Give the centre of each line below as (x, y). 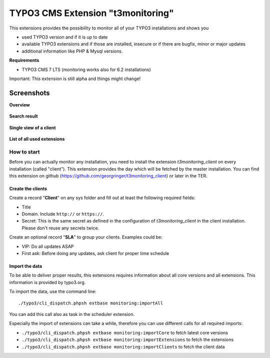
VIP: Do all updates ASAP (48, 246)
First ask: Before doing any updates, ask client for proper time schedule (95, 253)
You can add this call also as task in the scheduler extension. (72, 314)
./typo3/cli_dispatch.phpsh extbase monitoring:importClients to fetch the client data (123, 346)
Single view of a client (32, 127)
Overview (19, 104)
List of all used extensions (37, 139)
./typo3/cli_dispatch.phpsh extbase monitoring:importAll (91, 303)
